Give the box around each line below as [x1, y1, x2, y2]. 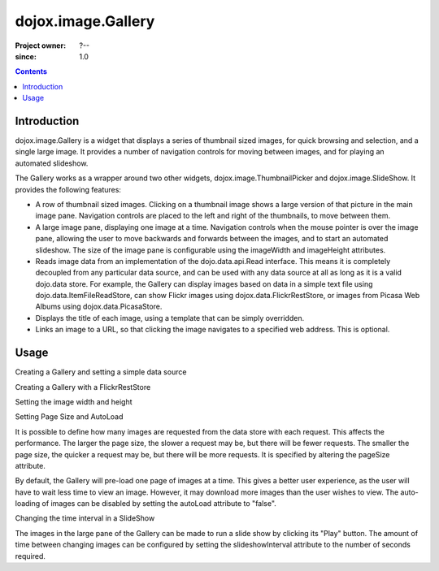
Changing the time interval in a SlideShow [15, 513, 155, 523]
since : [15, 51, 37, 61]
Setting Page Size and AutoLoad [15, 412, 124, 422]
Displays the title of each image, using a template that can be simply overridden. [35, 313, 305, 322]
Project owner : [15, 41, 67, 50]
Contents [15, 67, 48, 76]
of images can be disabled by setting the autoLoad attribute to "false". [41, 499, 276, 508]
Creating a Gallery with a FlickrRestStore [15, 382, 151, 391]
